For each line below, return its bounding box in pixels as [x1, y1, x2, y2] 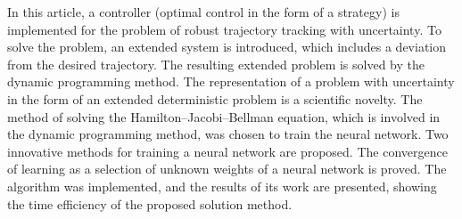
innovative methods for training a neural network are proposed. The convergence [7, 142, 448, 160]
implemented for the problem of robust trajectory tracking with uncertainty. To [7, 20, 441, 38]
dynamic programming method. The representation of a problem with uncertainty [7, 72, 455, 91]
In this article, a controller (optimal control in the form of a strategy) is [7, 3, 400, 20]
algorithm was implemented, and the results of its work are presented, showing [7, 176, 437, 195]
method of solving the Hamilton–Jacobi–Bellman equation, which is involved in [7, 107, 441, 126]
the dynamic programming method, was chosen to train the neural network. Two [7, 125, 449, 143]
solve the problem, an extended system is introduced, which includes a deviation [7, 37, 447, 56]
